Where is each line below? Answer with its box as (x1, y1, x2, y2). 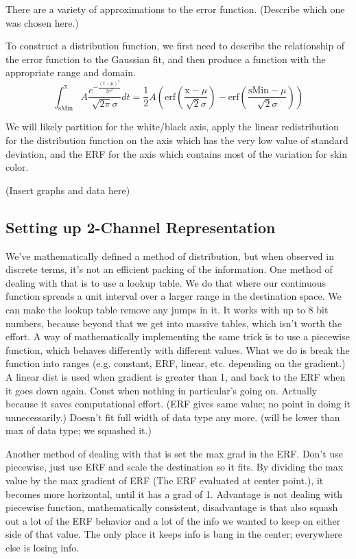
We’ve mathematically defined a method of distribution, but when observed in (5, 248, 334, 263)
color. (5, 160, 29, 174)
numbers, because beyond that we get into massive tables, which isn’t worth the (5, 316, 342, 330)
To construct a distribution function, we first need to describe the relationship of (5, 38, 345, 53)
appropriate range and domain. (5, 65, 136, 80)
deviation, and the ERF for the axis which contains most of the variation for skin (5, 146, 348, 160)
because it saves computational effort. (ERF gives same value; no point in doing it (5, 396, 351, 411)
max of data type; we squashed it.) (5, 423, 152, 438)
